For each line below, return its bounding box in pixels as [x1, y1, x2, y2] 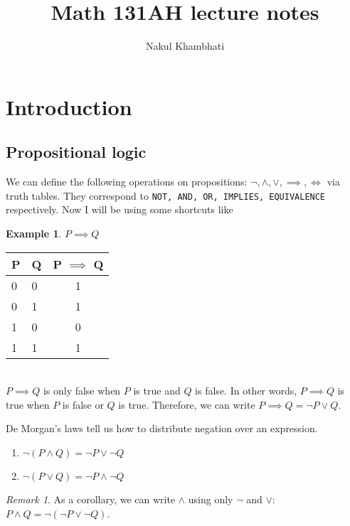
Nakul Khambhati [145, 38, 225, 53]
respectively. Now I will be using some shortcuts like [6, 202, 233, 217]
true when [6, 397, 50, 412]
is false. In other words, [195, 383, 297, 398]
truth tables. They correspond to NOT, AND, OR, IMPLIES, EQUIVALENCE [6, 188, 326, 203]
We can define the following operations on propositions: [6, 174, 248, 189]
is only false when [43, 383, 121, 398]
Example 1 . [6, 225, 62, 240]
